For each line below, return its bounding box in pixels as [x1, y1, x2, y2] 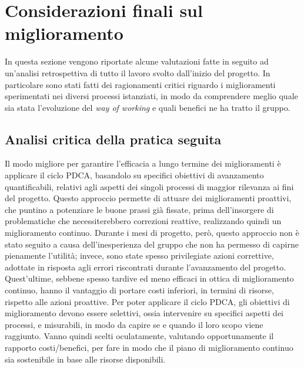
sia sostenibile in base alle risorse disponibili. [5, 353, 166, 365]
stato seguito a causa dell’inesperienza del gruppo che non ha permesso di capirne [5, 238, 299, 250]
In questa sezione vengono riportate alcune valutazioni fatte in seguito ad [5, 55, 269, 67]
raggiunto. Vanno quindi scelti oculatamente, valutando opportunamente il [5, 330, 274, 342]
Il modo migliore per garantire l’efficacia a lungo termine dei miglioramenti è [5, 157, 281, 170]
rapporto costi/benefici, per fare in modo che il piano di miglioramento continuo [5, 341, 293, 353]
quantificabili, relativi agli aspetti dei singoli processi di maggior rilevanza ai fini [5, 180, 294, 192]
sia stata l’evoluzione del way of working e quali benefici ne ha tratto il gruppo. [5, 101, 290, 113]
